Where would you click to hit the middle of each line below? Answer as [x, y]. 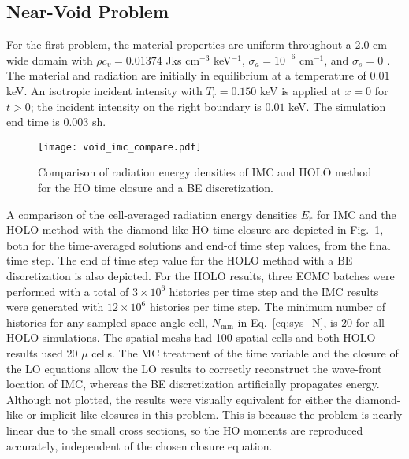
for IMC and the [356, 214]
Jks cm [183, 59]
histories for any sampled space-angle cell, [107, 322]
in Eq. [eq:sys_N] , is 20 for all [311, 322]
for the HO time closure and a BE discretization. [156, 188]
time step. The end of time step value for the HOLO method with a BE [180, 260]
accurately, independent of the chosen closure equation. [139, 445]
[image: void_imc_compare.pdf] [120, 147]
